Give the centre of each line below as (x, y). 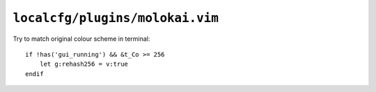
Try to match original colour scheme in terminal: (81, 39)
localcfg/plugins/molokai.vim (116, 18)
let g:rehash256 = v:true (84, 64)
